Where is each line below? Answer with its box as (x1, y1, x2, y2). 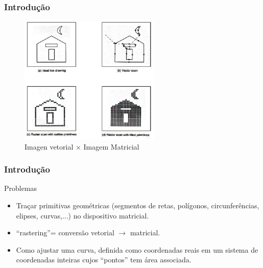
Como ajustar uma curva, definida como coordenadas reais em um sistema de (16, 244, 258, 255)
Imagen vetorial (25, 141, 74, 152)
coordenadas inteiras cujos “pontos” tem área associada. (16, 254, 192, 265)
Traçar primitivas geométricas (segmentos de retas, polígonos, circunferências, (16, 200, 259, 211)
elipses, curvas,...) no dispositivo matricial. (16, 210, 149, 221)
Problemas (4, 183, 37, 193)
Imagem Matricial (83, 141, 139, 152)
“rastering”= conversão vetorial (16, 227, 114, 238)
